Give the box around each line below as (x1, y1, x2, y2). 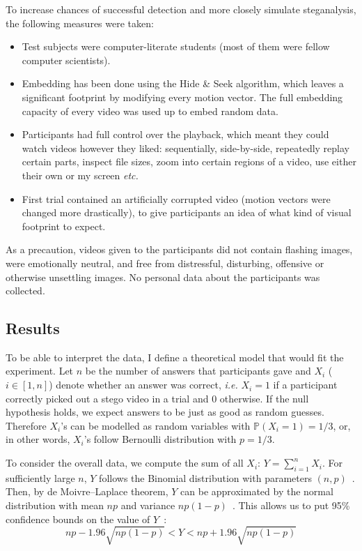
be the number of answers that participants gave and (85, 363, 311, 378)
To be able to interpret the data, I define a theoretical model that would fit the (6, 349, 344, 364)
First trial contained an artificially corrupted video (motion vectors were (22, 191, 331, 206)
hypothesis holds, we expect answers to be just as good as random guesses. (6, 405, 324, 419)
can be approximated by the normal (180, 484, 333, 499)
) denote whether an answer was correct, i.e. (49, 377, 238, 392)
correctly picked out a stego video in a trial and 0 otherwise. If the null (6, 391, 309, 405)
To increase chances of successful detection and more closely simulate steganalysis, (6, 2, 356, 16)
